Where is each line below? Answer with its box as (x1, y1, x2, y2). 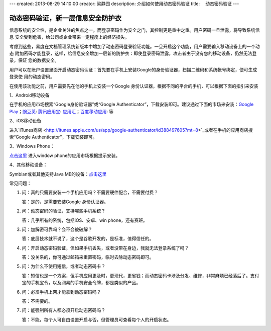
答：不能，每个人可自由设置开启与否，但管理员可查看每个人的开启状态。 (22, 316, 172, 322)
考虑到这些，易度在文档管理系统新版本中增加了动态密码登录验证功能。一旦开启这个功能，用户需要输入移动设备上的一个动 (9, 43, 260, 49)
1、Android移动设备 (9, 92, 50, 98)
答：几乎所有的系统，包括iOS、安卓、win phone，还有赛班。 (22, 217, 148, 223)
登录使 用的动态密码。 (9, 73, 55, 80)
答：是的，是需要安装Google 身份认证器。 (22, 199, 109, 205)
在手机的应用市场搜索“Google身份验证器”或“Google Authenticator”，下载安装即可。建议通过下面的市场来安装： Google (9, 101, 254, 108)
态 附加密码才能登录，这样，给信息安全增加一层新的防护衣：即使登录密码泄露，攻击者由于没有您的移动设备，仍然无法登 (9, 50, 257, 56)
